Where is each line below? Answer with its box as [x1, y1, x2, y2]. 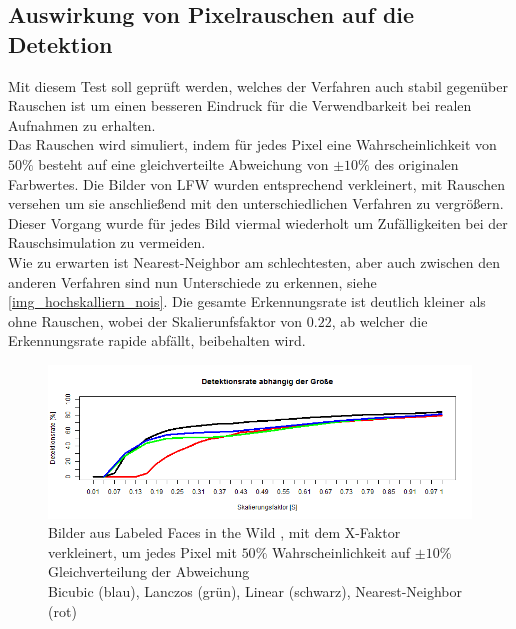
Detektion [8, 28, 113, 59]
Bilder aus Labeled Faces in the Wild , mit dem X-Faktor [48, 522, 401, 543]
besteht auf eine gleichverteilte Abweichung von [38, 153, 329, 174]
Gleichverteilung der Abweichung [48, 561, 250, 582]
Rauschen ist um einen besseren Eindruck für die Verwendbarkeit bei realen [8, 95, 472, 116]
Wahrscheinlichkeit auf [271, 541, 411, 562]
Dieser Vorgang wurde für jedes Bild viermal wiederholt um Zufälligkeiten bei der [8, 212, 508, 233]
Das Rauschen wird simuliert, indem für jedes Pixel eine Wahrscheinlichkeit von [8, 134, 497, 155]
